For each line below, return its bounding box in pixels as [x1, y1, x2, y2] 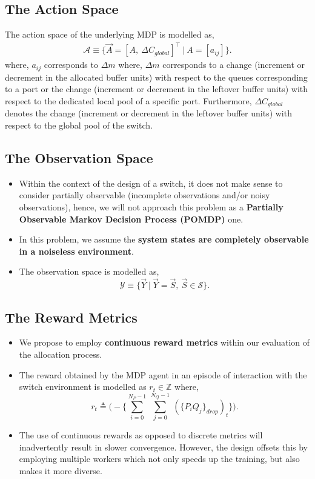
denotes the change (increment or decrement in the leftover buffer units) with [5, 107, 292, 119]
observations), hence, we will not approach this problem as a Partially [19, 201, 283, 213]
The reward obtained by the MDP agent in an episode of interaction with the [19, 368, 307, 381]
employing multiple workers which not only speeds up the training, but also [19, 452, 300, 465]
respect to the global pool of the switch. [5, 119, 153, 132]
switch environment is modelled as [19, 380, 147, 393]
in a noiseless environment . [19, 244, 134, 257]
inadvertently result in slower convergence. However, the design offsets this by [19, 440, 308, 453]
